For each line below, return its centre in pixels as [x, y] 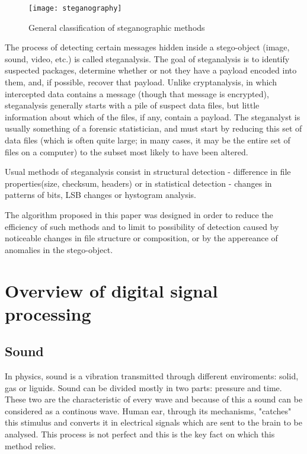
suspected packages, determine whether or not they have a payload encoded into [151, 70]
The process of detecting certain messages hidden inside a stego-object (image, [147, 47]
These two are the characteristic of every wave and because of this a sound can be [154, 399]
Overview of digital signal [111, 290]
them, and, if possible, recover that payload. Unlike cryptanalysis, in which [141, 82]
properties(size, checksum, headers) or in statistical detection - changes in [138, 183]
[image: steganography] [75, 8]
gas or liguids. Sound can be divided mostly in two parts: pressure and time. [143, 387]
